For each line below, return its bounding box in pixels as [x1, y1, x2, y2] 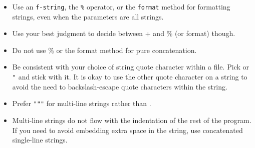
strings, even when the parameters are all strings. [12, 11, 164, 21]
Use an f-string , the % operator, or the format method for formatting [12, 1, 230, 11]
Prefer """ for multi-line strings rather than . [12, 98, 151, 108]
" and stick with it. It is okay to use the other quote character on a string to [12, 71, 247, 82]
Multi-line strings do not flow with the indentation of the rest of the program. [12, 114, 251, 125]
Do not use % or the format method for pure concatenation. [12, 44, 197, 55]
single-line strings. [12, 134, 68, 145]
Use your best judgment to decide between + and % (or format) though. [12, 28, 235, 38]
